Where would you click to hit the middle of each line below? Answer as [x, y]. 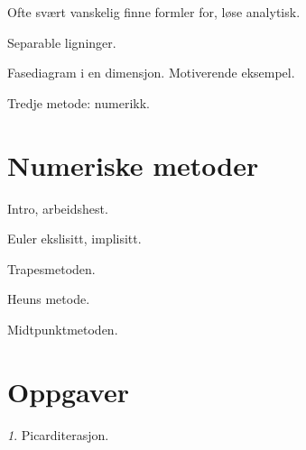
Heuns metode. [49, 299]
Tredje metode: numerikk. [79, 102]
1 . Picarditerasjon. [58, 434]
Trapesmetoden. [51, 268]
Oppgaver [68, 391]
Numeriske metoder [133, 165]
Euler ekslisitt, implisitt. [74, 239]
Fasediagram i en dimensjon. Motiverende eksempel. [151, 73]
